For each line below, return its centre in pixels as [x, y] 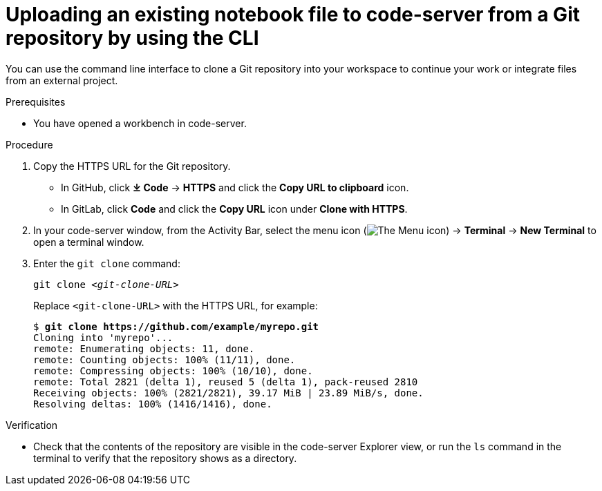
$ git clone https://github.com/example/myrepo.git [176, 326]
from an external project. [62, 80]
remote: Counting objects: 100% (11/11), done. [164, 359]
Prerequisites [36, 102]
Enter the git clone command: [107, 263]
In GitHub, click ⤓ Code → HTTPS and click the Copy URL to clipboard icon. [235, 187]
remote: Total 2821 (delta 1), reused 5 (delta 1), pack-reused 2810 [226, 382]
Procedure [29, 144]
